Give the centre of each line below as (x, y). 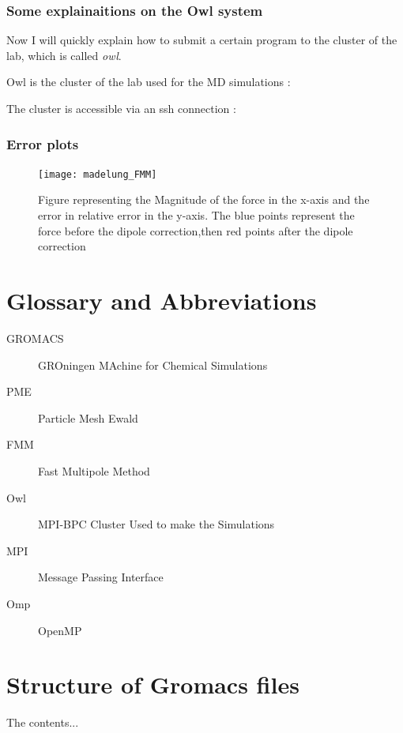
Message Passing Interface (101, 577)
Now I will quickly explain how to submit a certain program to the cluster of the (202, 40)
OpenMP (60, 630)
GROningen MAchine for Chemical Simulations (153, 365)
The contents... (43, 722)
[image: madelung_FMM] (98, 174)
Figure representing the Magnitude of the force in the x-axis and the (204, 199)
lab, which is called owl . (64, 55)
